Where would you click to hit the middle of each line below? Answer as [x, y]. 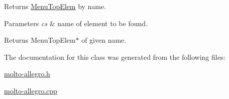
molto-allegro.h [27, 74]
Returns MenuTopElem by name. [55, 6]
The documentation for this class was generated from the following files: [115, 57]
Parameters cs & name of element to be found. [76, 23]
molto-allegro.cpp [31, 90]
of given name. [104, 40]
